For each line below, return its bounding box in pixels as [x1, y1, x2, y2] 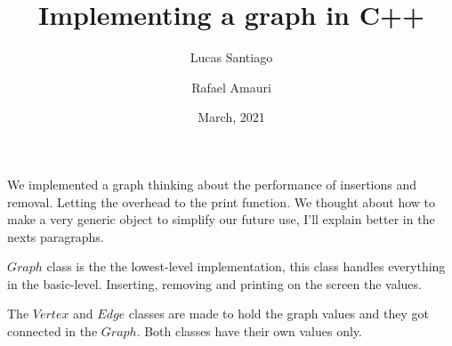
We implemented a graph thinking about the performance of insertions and [7, 174, 417, 193]
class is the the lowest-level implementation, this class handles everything [46, 257, 446, 276]
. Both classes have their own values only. [136, 322, 362, 341]
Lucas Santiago [190, 48, 273, 67]
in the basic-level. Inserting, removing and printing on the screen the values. [7, 274, 422, 293]
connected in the [7, 322, 98, 341]
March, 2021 [198, 108, 265, 126]
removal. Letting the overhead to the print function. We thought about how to [7, 192, 436, 211]
